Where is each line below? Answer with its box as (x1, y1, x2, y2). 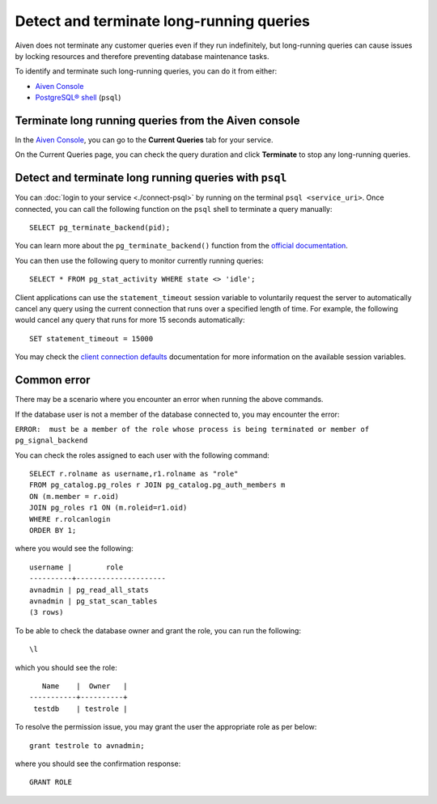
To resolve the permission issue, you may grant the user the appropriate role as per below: (15, 722, 317, 732)
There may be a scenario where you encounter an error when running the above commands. (15, 395, 324, 404)
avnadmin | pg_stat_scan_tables (29, 596, 158, 606)
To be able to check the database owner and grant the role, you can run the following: (15, 625, 301, 635)
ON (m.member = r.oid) (29, 492, 120, 501)
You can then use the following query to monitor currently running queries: (15, 256, 265, 265)
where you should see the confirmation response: (15, 759, 181, 768)
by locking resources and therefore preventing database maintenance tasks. (15, 51, 269, 61)
